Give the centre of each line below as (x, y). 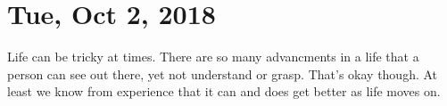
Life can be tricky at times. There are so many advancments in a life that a (213, 57)
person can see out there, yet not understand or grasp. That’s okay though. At (223, 73)
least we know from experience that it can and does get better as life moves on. (224, 91)
